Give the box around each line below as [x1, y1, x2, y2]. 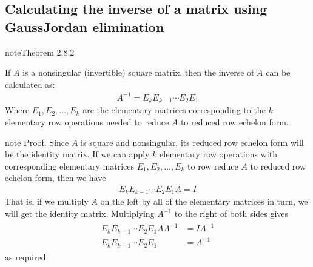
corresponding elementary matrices [5, 159, 135, 172]
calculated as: [5, 77, 55, 90]
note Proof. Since [5, 136, 69, 148]
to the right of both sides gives [174, 207, 289, 219]
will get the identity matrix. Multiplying [5, 207, 155, 219]
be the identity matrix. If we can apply [5, 148, 150, 160]
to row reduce [187, 159, 238, 172]
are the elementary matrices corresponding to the [82, 104, 266, 116]
